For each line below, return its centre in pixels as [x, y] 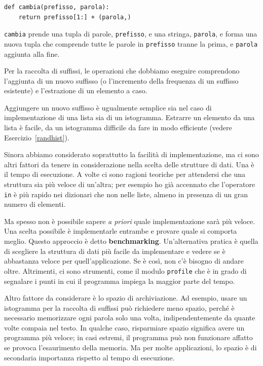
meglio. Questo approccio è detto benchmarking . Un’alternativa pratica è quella [131, 241]
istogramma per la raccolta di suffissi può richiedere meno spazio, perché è [119, 307]
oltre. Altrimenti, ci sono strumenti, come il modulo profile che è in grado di [125, 270]
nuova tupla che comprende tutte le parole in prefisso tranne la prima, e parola [131, 43]
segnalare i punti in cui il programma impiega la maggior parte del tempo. [120, 281]
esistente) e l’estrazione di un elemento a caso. [76, 90]
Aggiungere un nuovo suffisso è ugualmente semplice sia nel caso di [108, 107]
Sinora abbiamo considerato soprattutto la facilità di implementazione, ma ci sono [131, 154]
